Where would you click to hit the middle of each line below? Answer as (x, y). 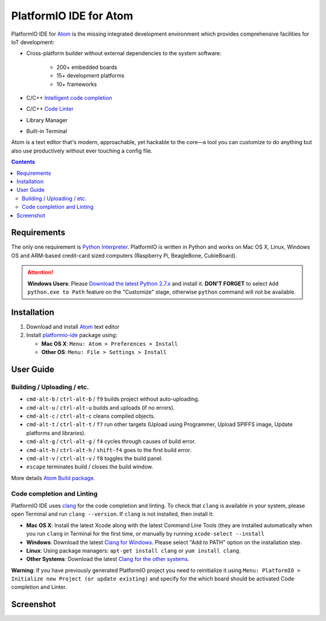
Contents (23, 162)
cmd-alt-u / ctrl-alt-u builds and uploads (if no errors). (101, 407)
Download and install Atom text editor (73, 326)
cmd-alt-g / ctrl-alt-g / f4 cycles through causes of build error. (111, 441)
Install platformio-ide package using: (72, 335)
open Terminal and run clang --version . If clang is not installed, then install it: (113, 514)
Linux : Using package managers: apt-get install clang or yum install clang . (133, 550)
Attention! (40, 272)
